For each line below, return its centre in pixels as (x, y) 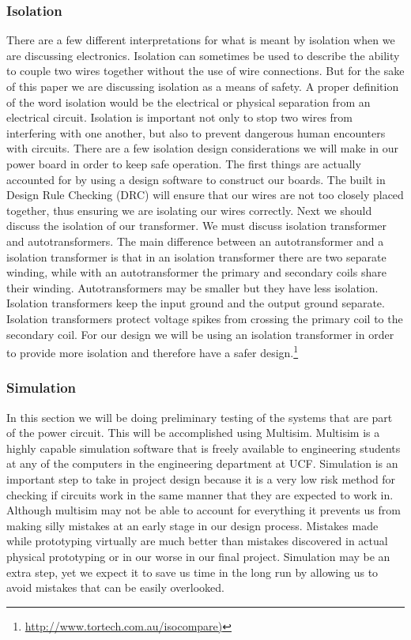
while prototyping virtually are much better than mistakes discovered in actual (197, 541)
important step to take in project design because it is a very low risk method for (201, 478)
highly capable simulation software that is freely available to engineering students (204, 448)
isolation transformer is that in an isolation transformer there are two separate (196, 256)
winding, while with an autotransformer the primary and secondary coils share (196, 272)
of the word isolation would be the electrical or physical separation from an (189, 102)
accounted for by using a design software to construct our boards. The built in (196, 179)
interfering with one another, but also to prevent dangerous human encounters (196, 132)
